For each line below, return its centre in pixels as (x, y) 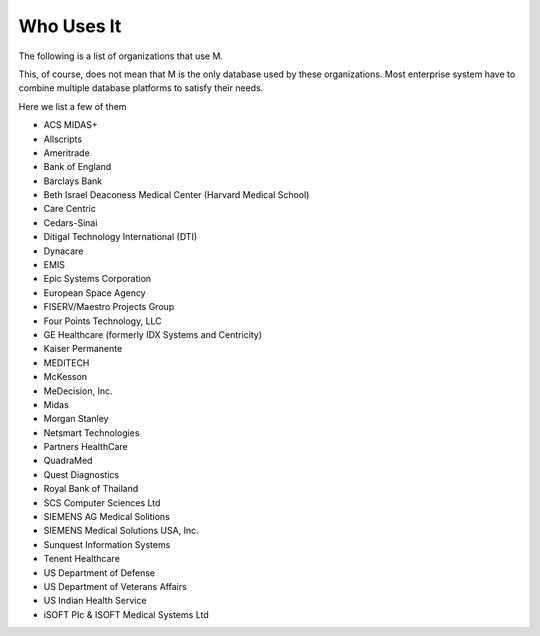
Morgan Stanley (76, 419)
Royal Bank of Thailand (91, 489)
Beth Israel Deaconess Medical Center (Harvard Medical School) (176, 195)
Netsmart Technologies (91, 432)
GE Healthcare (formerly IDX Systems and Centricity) (153, 334)
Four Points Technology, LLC (102, 321)
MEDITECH (66, 362)
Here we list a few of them (72, 106)
